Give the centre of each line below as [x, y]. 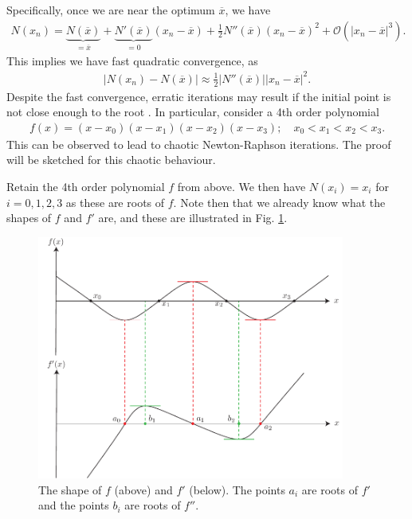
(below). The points [237, 489]
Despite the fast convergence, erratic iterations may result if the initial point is [199, 96]
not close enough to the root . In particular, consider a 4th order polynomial [193, 112]
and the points [74, 505]
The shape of [70, 489]
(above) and [143, 489]
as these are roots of [115, 202]
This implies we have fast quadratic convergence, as [132, 60]
